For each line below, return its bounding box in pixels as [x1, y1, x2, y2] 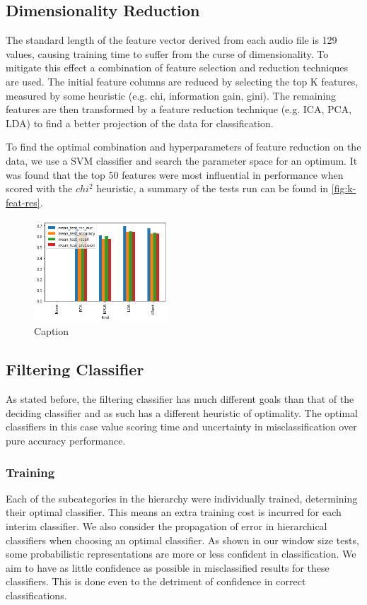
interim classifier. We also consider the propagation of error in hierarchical [6, 518, 327, 533]
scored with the [6, 181, 73, 196]
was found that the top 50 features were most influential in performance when [6, 167, 344, 182]
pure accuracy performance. [6, 433, 126, 447]
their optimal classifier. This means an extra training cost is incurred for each [6, 505, 342, 519]
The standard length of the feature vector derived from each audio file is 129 [6, 33, 337, 47]
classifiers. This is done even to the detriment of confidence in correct [6, 574, 306, 589]
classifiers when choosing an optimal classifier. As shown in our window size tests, [6, 532, 359, 547]
